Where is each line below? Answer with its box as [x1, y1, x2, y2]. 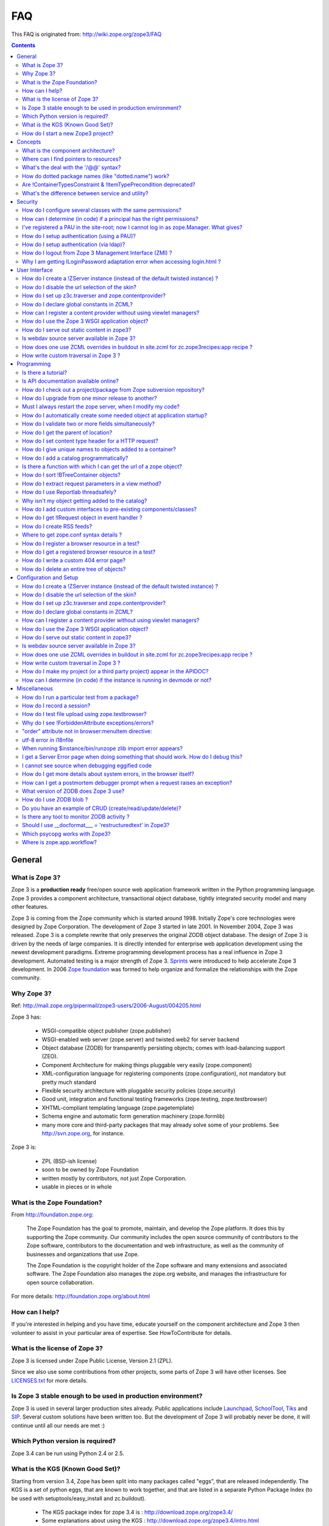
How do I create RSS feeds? [22, 523, 93, 530]
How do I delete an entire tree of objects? [22, 565, 126, 573]
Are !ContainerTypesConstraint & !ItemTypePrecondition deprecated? [22, 181, 196, 189]
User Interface [16, 266, 53, 274]
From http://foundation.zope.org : [11, 1211, 94, 1218]
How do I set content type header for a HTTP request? [22, 437, 158, 444]
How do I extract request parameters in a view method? [22, 480, 161, 487]
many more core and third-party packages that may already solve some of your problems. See [41, 1121, 280, 1129]
